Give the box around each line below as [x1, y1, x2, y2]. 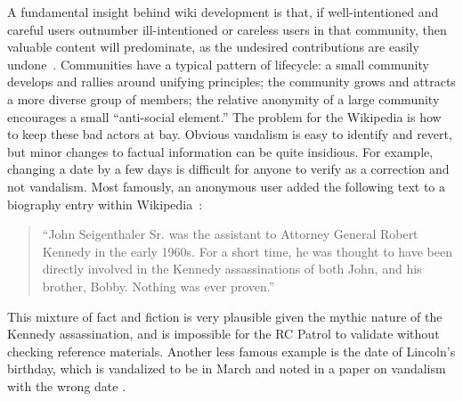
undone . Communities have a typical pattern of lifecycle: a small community [7, 54, 429, 73]
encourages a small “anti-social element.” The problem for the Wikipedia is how [7, 107, 442, 126]
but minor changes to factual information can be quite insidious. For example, [7, 142, 434, 160]
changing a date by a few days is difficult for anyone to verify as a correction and [7, 160, 450, 178]
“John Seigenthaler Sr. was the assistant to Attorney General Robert [42, 225, 418, 243]
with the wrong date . [7, 376, 126, 395]
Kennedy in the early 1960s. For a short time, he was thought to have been [42, 241, 452, 260]
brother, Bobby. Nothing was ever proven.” [42, 276, 275, 295]
